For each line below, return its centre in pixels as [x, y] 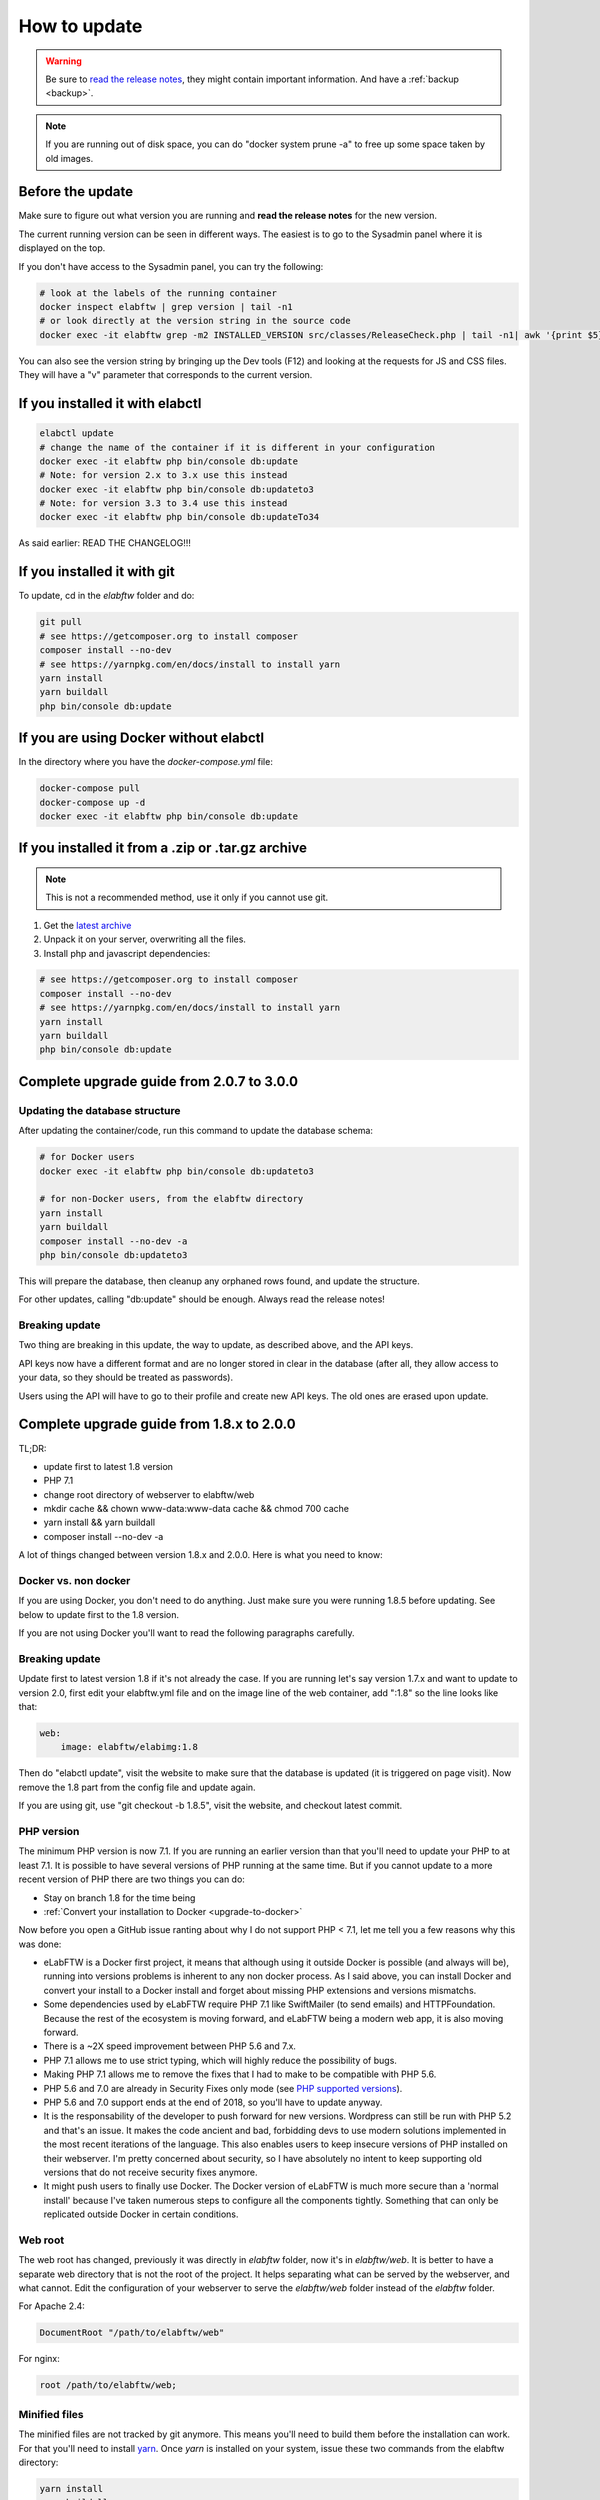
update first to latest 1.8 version [108, 1466]
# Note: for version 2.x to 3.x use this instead [163, 475]
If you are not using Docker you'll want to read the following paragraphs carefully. [186, 1633]
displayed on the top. [62, 248]
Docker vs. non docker [74, 1580]
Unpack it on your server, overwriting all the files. [145, 939]
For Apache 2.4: [51, 2306]
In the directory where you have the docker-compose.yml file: [146, 762]
